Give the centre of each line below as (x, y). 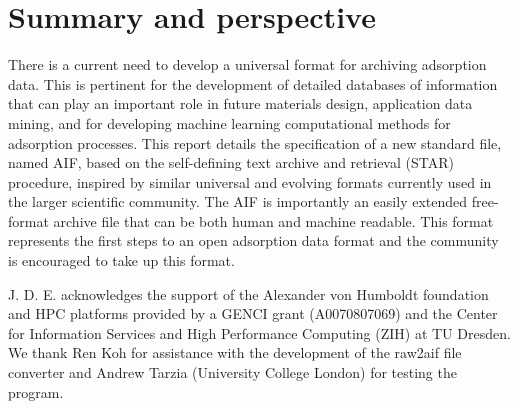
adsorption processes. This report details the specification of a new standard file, (255, 142)
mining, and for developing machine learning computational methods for (229, 122)
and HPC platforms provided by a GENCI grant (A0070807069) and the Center (253, 313)
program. (36, 391)
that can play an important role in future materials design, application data (240, 103)
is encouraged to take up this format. (121, 260)
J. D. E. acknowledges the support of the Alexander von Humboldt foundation (248, 293)
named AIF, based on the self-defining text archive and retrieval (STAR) (231, 162)
